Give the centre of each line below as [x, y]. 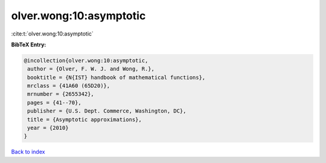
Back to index [28, 152]
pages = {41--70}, [54, 103]
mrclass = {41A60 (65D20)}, [69, 86]
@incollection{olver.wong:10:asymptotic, [86, 60]
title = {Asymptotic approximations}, [85, 119]
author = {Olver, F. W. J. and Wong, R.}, [91, 69]
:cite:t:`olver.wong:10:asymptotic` [52, 34]
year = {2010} [48, 128]
